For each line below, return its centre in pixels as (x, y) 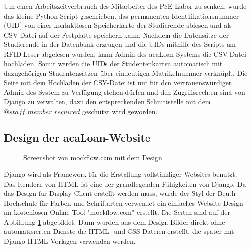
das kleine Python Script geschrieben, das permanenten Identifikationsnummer (122, 15)
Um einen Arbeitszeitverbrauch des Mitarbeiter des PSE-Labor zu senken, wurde (125, 6)
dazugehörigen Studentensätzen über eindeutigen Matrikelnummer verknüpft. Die (126, 73)
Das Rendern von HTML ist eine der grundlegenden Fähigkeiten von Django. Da (125, 183)
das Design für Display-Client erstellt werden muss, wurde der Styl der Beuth (120, 193)
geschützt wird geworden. (120, 111)
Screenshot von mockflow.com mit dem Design (93, 158)
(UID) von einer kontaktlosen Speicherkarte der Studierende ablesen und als (118, 25)
